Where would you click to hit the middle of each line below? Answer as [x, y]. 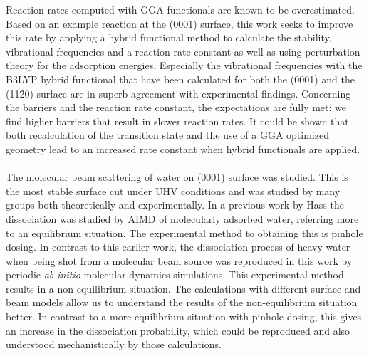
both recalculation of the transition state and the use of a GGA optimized [167, 135]
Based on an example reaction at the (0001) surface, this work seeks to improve [180, 23]
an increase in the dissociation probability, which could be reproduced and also [178, 330]
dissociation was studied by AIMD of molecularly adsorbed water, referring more [182, 218]
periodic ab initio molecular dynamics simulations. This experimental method [175, 274]
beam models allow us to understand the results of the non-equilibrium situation [182, 302]
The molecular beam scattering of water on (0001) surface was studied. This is [177, 177]
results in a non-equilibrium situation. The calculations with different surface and [183, 288]
